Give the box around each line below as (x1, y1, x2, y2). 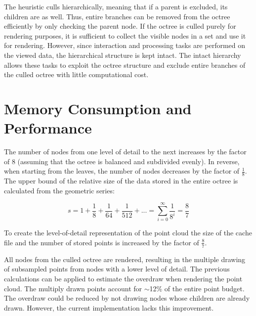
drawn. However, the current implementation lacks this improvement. (4, 302, 214, 313)
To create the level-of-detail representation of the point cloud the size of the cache (4, 227, 252, 238)
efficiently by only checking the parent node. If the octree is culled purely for (4, 21, 236, 31)
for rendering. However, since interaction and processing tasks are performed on (4, 40, 246, 50)
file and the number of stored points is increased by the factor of (4, 237, 199, 247)
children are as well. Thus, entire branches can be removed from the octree (4, 11, 230, 21)
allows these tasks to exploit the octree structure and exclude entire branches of (4, 59, 246, 70)
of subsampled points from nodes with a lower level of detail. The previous (4, 264, 230, 274)
